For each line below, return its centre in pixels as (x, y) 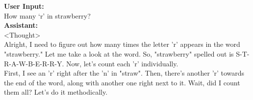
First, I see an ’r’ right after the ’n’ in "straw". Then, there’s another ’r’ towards (124, 73)
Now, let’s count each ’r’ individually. (122, 63)
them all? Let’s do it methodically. (56, 92)
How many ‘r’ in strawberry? (47, 15)
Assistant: (21, 25)
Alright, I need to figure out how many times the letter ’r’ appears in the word (122, 44)
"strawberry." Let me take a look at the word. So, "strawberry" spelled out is (119, 53)
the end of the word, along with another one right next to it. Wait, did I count (122, 82)
